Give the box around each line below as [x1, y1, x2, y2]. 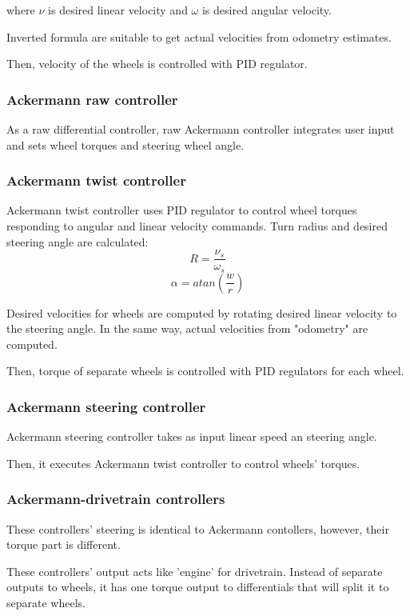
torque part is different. [6, 536, 121, 553]
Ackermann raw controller [6, 89, 178, 109]
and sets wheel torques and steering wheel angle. [6, 136, 245, 153]
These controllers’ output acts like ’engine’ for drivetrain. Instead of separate [6, 562, 383, 579]
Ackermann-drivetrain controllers [6, 489, 225, 509]
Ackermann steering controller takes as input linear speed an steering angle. [6, 428, 377, 445]
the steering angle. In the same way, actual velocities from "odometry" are [6, 320, 368, 337]
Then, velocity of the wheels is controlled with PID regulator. [6, 55, 308, 72]
